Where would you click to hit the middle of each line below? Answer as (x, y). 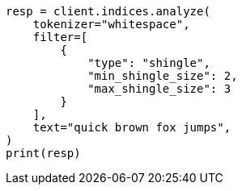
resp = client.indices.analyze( (108, 11)
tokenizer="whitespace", (111, 24)
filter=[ (60, 37)
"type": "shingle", (149, 63)
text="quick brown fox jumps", (132, 127)
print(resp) (43, 153)
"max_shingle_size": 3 (159, 89)
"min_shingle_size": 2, (163, 76)
